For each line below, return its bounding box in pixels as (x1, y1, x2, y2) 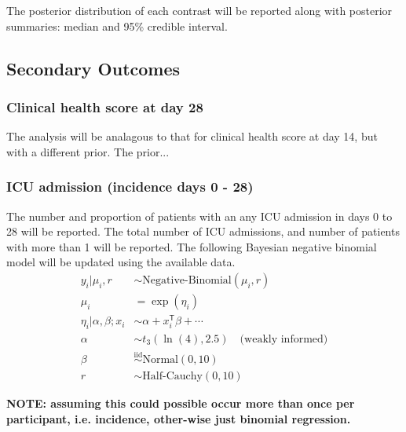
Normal (142, 354, 178, 366)
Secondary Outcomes (6, 56, 181, 80)
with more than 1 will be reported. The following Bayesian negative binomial (6, 238, 377, 254)
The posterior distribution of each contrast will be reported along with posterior (6, 2, 393, 18)
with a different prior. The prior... (6, 143, 170, 159)
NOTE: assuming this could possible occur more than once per (6, 395, 355, 412)
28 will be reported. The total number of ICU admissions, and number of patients (6, 223, 400, 240)
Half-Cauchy (142, 371, 203, 383)
